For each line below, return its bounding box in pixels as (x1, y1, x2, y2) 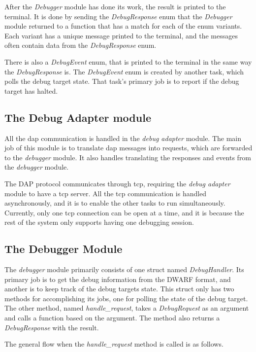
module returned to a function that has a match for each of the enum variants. (4, 21, 242, 31)
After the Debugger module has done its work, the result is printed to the (4, 1, 226, 11)
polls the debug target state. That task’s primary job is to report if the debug (4, 76, 239, 86)
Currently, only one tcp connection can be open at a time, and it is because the (4, 207, 244, 217)
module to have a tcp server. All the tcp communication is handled (4, 188, 207, 198)
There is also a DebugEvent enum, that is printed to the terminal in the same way (4, 56, 252, 67)
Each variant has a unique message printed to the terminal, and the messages (4, 30, 238, 40)
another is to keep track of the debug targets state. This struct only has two (4, 283, 234, 294)
